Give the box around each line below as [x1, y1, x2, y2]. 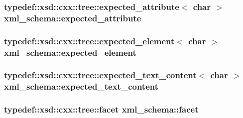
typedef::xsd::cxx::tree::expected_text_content [4, 69, 197, 81]
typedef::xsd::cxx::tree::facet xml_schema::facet [4, 103, 199, 116]
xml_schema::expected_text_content [4, 80, 159, 93]
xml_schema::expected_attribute [4, 11, 141, 24]
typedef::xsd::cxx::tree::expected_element [4, 34, 175, 47]
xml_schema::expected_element [4, 46, 136, 58]
